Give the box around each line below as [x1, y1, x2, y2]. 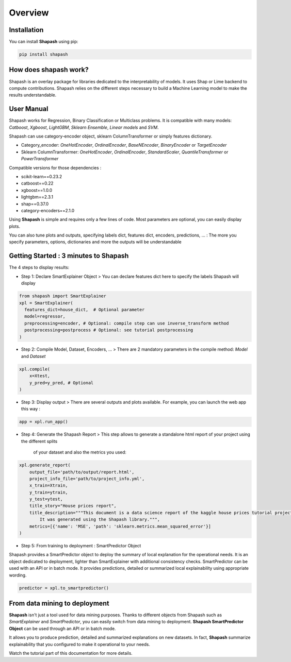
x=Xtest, [29, 373, 50, 379]
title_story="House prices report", [29, 503, 116, 509]
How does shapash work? [9, 66, 89, 74]
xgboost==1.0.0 [21, 187, 53, 193]
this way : [21, 406, 41, 412]
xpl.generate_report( [19, 462, 71, 468]
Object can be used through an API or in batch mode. [9, 626, 116, 631]
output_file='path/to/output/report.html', [29, 469, 134, 475]
